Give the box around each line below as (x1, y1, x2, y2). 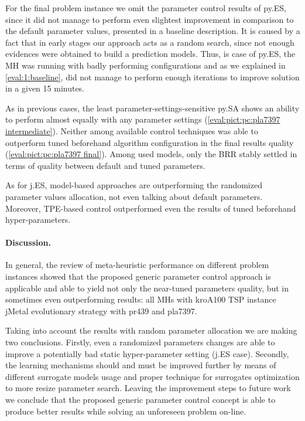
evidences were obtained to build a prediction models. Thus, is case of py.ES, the (5, 47, 296, 60)
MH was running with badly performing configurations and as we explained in (5, 59, 286, 71)
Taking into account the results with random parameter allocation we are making (5, 324, 297, 337)
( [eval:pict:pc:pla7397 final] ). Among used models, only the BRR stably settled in (5, 148, 297, 160)
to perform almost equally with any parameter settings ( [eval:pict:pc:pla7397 (5, 113, 280, 125)
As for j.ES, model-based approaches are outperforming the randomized (5, 179, 262, 191)
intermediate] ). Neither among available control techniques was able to (5, 124, 258, 137)
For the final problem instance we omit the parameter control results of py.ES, (5, 2, 286, 13)
